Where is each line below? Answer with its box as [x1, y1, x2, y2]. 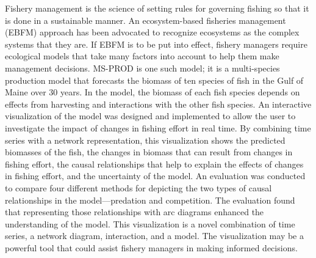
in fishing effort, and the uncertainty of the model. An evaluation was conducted [5, 169, 306, 182]
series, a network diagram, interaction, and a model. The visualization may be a [5, 229, 304, 242]
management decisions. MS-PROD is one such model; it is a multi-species [5, 61, 280, 74]
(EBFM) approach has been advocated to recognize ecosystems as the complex [5, 26, 300, 39]
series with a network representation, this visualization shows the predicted [5, 133, 285, 146]
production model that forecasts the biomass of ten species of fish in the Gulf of [5, 73, 304, 86]
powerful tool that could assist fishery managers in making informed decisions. [5, 241, 298, 254]
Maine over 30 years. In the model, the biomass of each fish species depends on [5, 86, 300, 98]
